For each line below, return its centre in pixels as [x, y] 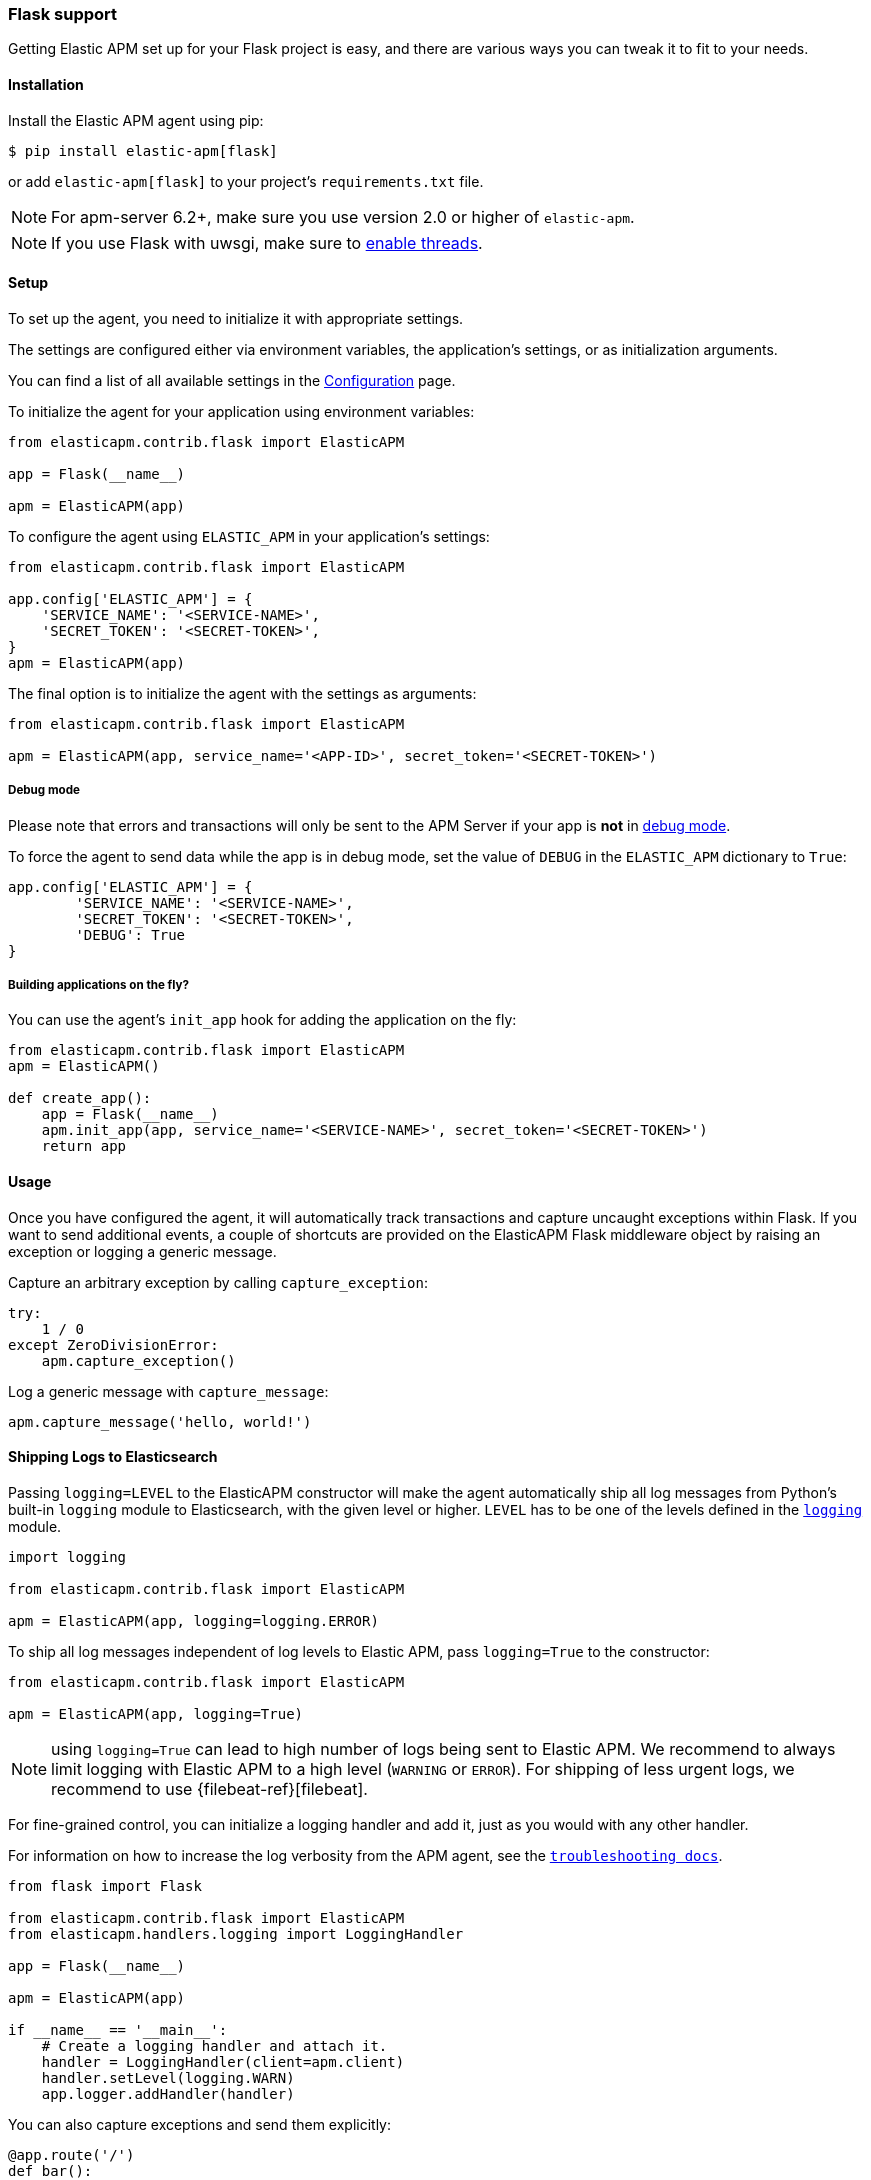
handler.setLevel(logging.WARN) [168, 2077]
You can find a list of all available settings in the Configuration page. [232, 380]
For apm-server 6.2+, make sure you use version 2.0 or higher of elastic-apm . [343, 216]
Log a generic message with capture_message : [168, 1391]
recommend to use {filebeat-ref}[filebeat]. [209, 1788]
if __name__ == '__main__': [118, 2029]
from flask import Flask [105, 1885]
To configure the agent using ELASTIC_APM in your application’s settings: [249, 536]
